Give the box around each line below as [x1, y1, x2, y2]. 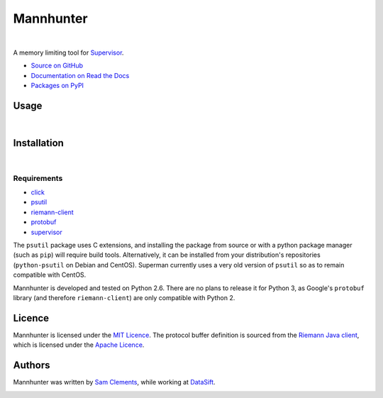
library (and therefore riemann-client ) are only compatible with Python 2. [13, 293, 235, 302]
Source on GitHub [30, 61, 84, 70]
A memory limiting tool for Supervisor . [13, 48, 124, 57]
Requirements [13, 173, 63, 183]
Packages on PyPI [30, 82, 84, 90]
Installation [13, 137, 64, 149]
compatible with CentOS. [13, 270, 87, 280]
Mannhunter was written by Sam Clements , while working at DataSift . [13, 378, 216, 387]
